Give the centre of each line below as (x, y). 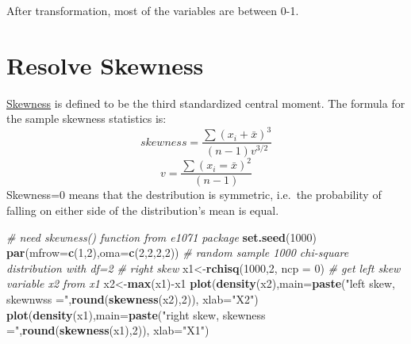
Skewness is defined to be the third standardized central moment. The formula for (206, 103)
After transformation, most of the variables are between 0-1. (153, 10)
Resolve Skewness (105, 65)
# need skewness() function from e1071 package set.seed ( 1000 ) (161, 237)
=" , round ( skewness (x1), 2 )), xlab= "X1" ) (108, 330)
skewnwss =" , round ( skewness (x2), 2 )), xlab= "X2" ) (133, 298)
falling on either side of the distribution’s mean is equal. (143, 210)
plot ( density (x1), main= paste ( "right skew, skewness (136, 314)
